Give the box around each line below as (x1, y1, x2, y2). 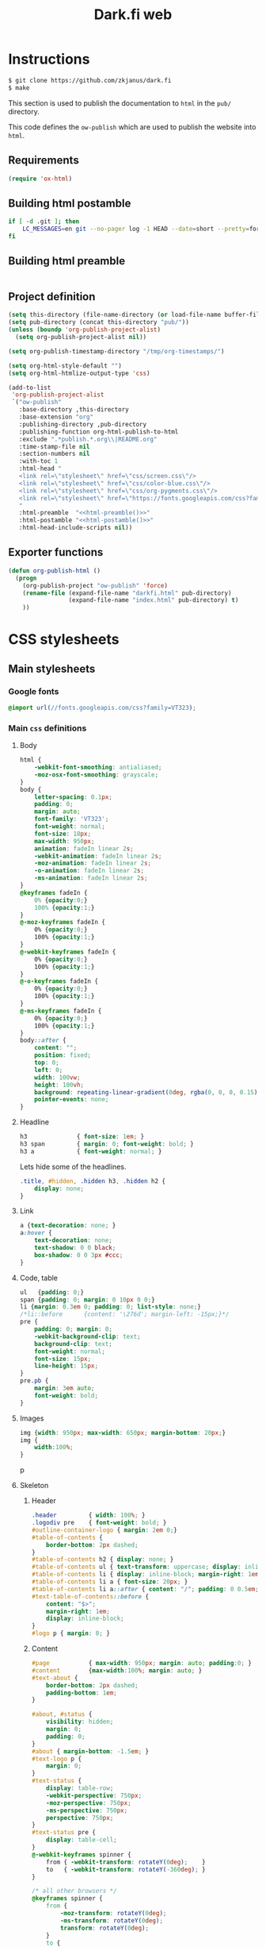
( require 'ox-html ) (8, 175, 73, 183)
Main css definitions (8, 723, 87, 734)
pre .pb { (19, 1377, 49, 1385)
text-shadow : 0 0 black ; (34, 1244, 116, 1252)
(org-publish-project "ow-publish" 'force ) (22, 581, 169, 589)
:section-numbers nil (18, 450, 90, 458)
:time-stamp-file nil (18, 442, 90, 450)
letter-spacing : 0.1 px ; (34, 792, 112, 801)
